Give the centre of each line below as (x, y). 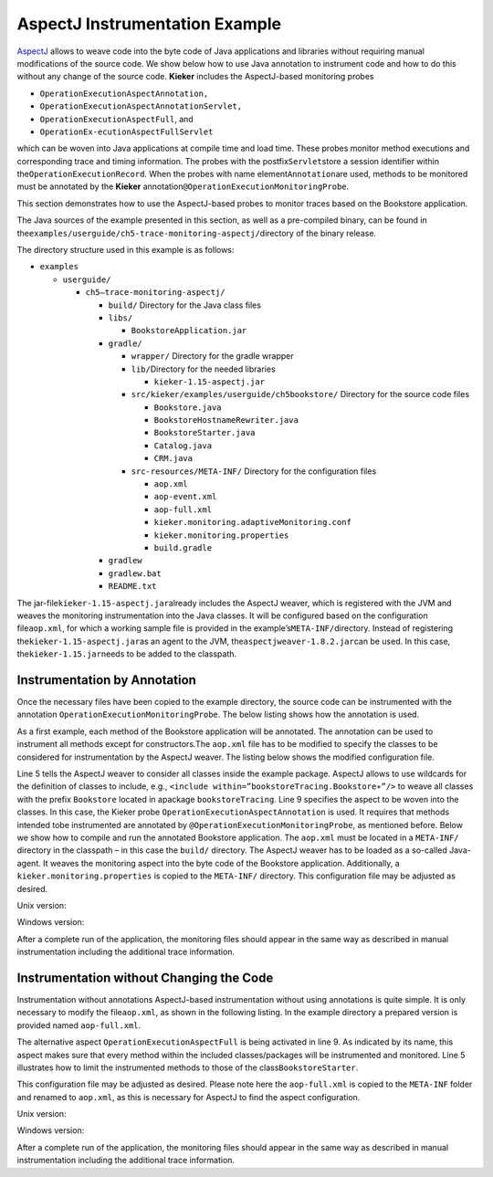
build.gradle (183, 548)
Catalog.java (183, 446)
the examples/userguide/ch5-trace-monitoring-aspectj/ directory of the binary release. (197, 233)
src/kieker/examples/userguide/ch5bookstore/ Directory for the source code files (300, 394)
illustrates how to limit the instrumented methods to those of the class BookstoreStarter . (188, 1067)
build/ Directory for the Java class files (185, 305)
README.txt (132, 586)
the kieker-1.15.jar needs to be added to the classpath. (127, 654)
